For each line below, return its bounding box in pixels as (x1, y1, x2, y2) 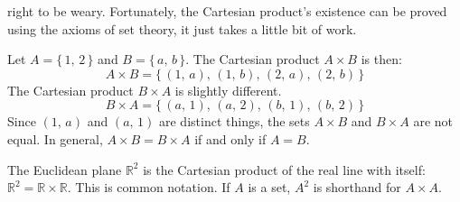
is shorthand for (313, 178, 401, 197)
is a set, (248, 178, 291, 197)
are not (413, 112, 454, 131)
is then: (361, 50, 402, 69)
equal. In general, (7, 129, 103, 148)
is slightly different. (174, 80, 282, 99)
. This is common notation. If (67, 178, 230, 197)
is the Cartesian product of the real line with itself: (143, 160, 426, 179)
